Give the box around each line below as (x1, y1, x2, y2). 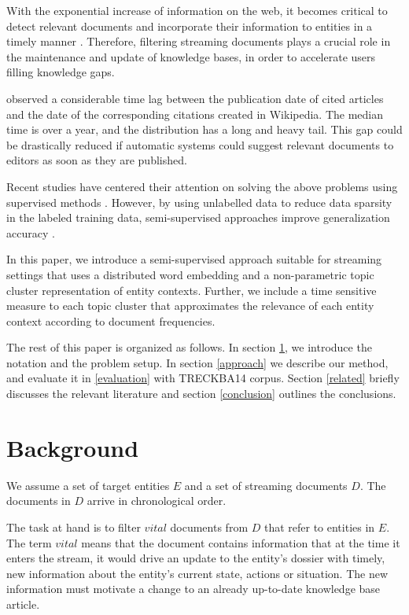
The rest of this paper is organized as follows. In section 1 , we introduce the (6, 339, 372, 355)
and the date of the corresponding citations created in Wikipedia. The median (6, 105, 384, 122)
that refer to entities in (263, 518, 375, 535)
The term (6, 534, 52, 551)
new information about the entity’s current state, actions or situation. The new (6, 565, 389, 581)
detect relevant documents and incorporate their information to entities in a (6, 17, 373, 34)
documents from (170, 518, 249, 535)
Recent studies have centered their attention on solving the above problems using (6, 178, 398, 194)
